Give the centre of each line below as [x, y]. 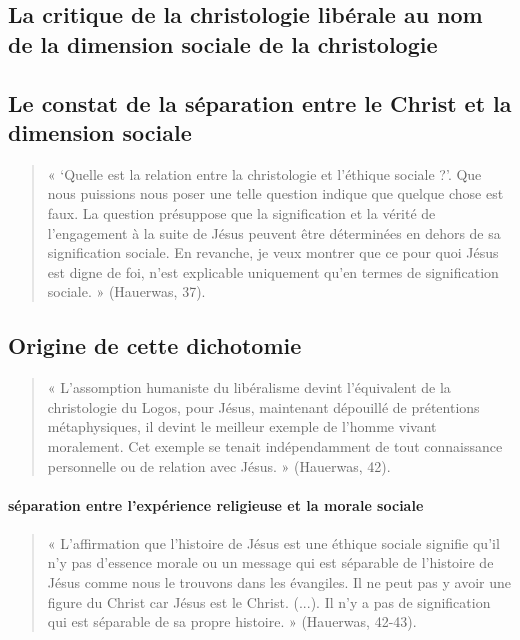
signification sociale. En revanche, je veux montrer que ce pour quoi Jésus [273, 252]
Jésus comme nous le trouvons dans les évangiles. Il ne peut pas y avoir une [279, 582]
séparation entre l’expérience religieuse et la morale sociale [216, 504]
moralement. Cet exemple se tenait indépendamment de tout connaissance [275, 445]
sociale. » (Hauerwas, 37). [126, 291]
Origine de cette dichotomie [155, 345]
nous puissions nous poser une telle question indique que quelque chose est [275, 193]
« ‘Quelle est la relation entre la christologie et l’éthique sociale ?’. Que [264, 173]
